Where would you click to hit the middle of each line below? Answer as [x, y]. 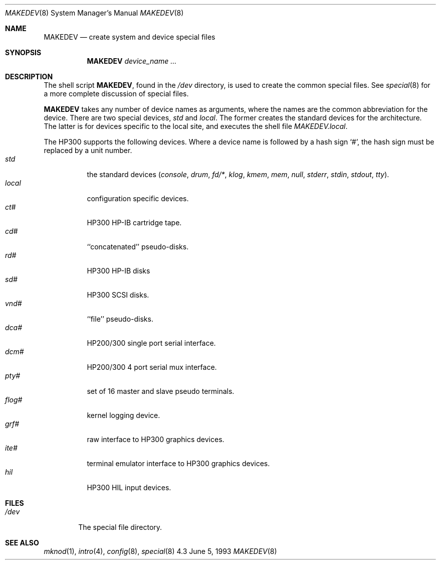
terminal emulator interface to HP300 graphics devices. [178, 463]
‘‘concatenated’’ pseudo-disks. [138, 247]
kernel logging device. [124, 415]
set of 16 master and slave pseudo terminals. [161, 391]
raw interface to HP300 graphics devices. [156, 439]
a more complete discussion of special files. [116, 94]
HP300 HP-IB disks [119, 271]
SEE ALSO [22, 543]
